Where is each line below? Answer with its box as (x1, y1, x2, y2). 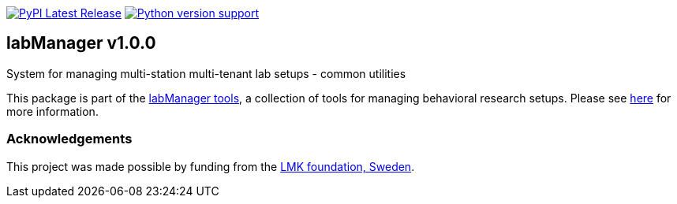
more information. (6, 104, 99, 118)
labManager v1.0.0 (6, 33, 156, 54)
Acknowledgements (6, 131, 133, 147)
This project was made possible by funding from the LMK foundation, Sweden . (6, 159, 415, 173)
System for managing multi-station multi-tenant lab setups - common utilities (6, 66, 406, 80)
